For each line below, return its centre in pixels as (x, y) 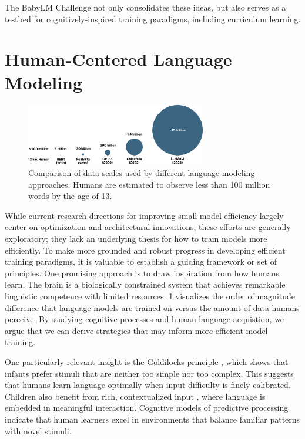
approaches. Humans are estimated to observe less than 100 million (149, 184)
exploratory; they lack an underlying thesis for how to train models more (136, 239)
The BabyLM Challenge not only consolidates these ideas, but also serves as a (145, 7)
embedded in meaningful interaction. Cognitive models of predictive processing (147, 408)
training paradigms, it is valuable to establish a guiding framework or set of (141, 261)
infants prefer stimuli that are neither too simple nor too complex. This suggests (149, 373)
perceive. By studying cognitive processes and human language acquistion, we (145, 319)
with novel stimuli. (38, 430)
